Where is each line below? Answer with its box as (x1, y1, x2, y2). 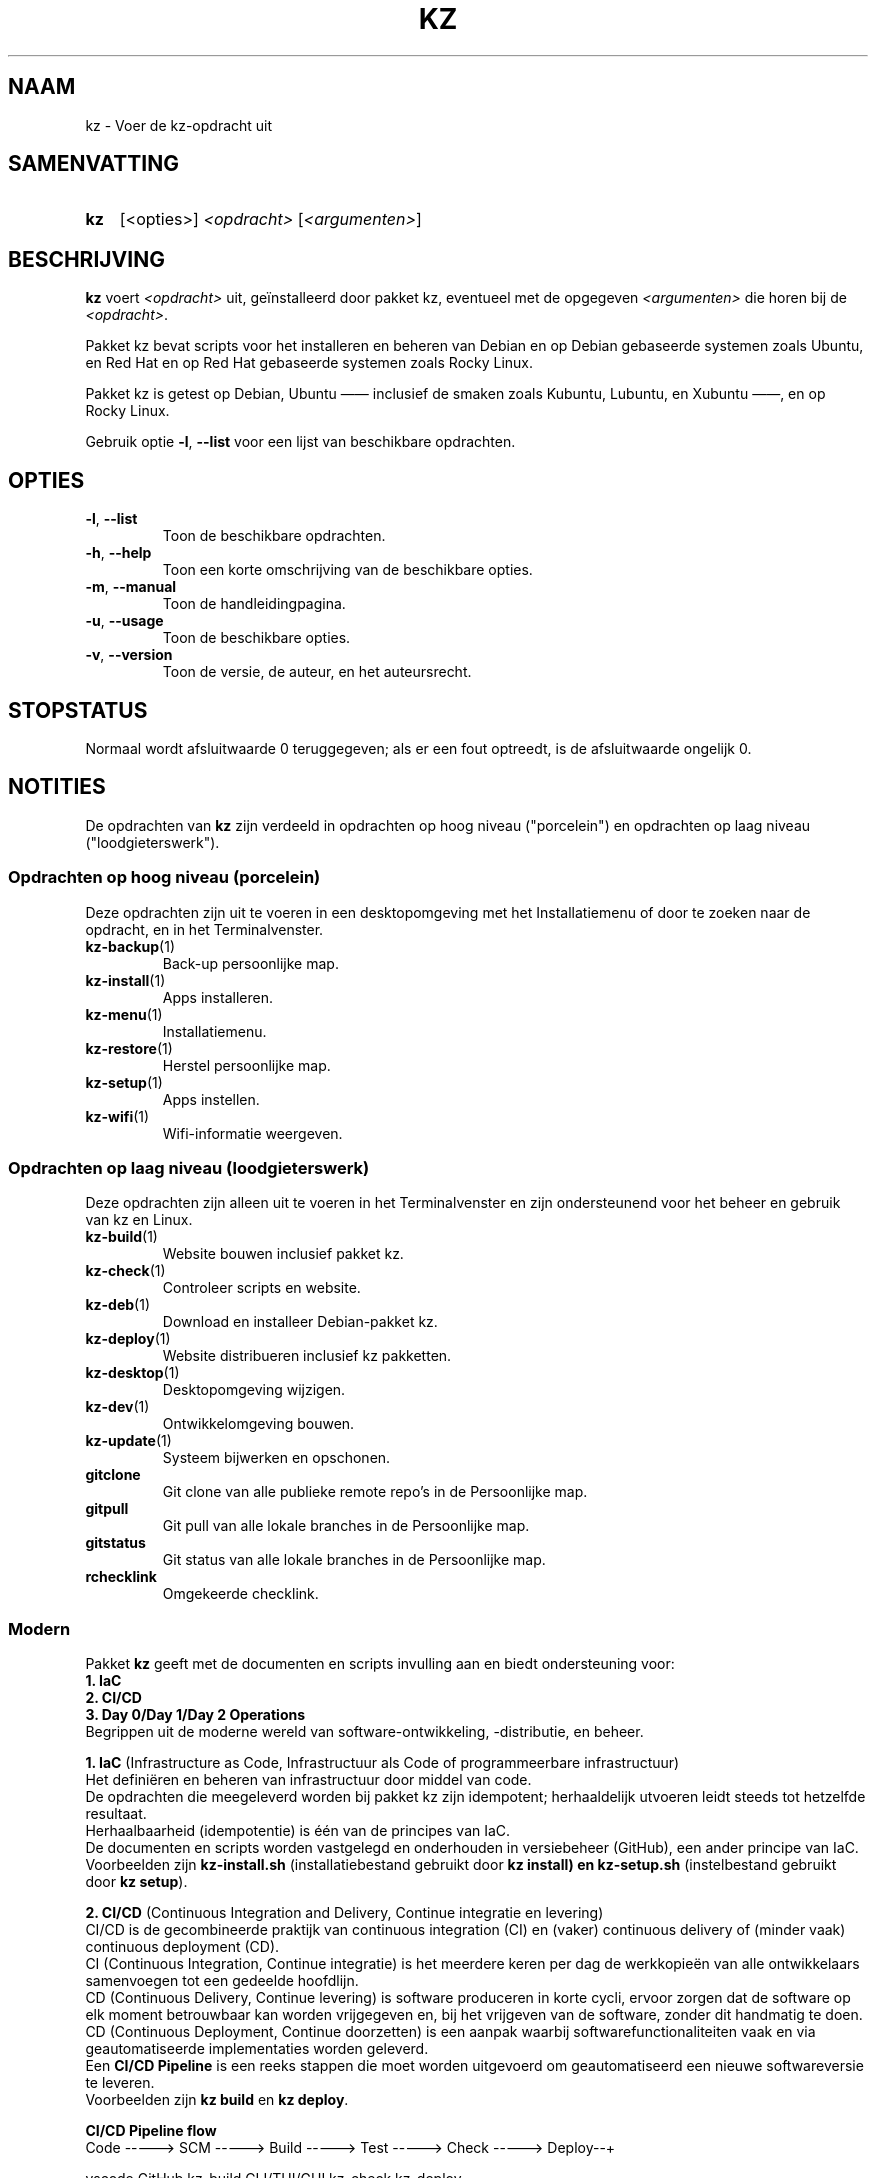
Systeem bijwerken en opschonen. (162, 1449, 391, 1467)
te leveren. (85, 2074, 155, 2092)
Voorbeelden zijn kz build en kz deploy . (85, 2091, 349, 2109)
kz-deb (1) (85, 1296, 150, 1314)
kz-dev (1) (85, 1398, 150, 1416)
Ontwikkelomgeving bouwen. (162, 1415, 355, 1433)
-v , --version (85, 646, 173, 664)
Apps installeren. (162, 988, 273, 1006)
